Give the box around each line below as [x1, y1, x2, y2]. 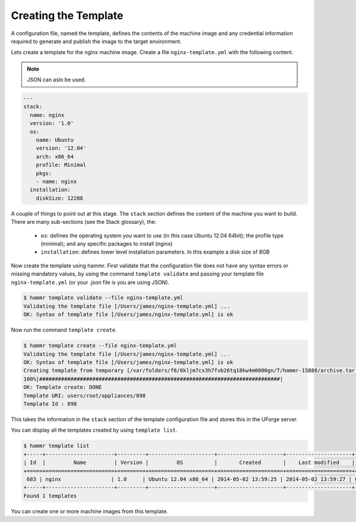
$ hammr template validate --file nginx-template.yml [23, 295, 183, 301]
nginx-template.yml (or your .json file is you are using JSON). [11, 279, 170, 286]
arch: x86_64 [36, 153, 74, 160]
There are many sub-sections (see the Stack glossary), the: [11, 219, 157, 226]
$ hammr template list [23, 442, 90, 450]
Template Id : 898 [23, 400, 77, 407]
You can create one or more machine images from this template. [11, 508, 169, 515]
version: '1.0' [30, 120, 74, 127]
